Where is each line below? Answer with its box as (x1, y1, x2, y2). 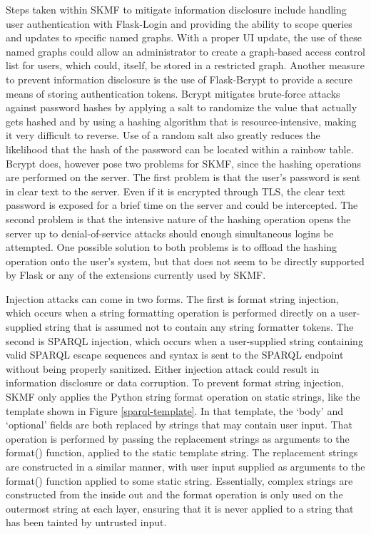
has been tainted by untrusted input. (6, 515, 167, 530)
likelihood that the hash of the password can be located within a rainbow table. (6, 141, 354, 156)
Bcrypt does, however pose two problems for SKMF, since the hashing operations (6, 155, 362, 170)
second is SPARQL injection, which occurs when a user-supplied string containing (6, 333, 363, 348)
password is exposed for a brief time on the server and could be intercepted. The (6, 197, 358, 212)
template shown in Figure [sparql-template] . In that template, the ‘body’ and (6, 403, 343, 418)
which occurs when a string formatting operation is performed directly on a (6, 305, 336, 320)
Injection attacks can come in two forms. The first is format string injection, (6, 291, 339, 306)
